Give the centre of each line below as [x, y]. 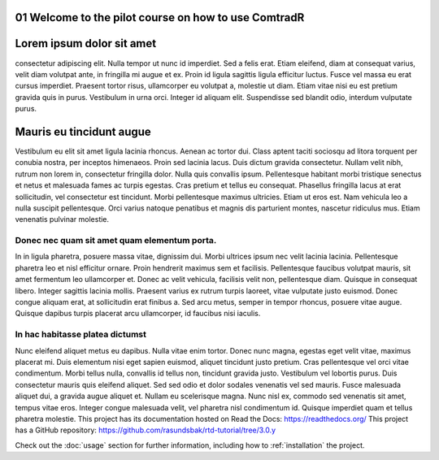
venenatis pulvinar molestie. [62, 219]
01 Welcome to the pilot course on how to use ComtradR [160, 17]
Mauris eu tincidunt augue [83, 131]
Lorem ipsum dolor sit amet [86, 43]
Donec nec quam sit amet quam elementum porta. [116, 241]
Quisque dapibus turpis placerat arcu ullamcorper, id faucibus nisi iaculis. [138, 314]
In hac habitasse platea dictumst [80, 335]
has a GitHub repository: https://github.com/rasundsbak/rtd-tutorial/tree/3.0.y [146, 430]
